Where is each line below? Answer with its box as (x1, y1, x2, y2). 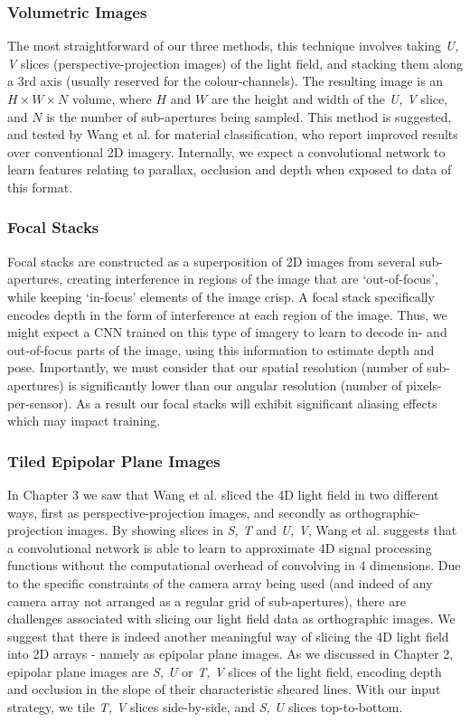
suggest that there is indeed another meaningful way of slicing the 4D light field (7, 626, 449, 645)
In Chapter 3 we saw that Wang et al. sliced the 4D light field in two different (7, 484, 439, 503)
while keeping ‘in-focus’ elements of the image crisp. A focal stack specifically (7, 286, 435, 305)
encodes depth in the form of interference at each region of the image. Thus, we (7, 305, 447, 323)
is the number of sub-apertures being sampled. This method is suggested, (46, 107, 452, 126)
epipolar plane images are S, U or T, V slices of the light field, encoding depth (7, 661, 442, 680)
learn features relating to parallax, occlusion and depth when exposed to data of (7, 160, 452, 179)
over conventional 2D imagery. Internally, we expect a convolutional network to (7, 142, 446, 161)
